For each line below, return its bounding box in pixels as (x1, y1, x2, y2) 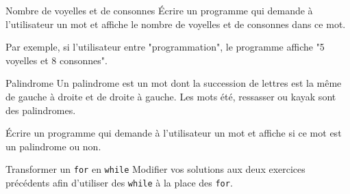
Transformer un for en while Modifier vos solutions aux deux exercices (5, 162, 305, 176)
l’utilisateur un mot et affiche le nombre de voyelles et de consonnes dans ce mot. (5, 16, 346, 31)
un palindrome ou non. (5, 139, 101, 153)
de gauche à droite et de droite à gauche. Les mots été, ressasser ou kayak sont (5, 89, 336, 103)
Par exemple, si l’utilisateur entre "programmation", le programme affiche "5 (5, 40, 325, 54)
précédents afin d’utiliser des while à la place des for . (5, 176, 233, 189)
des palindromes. (5, 102, 76, 117)
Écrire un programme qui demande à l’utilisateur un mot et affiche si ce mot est (5, 126, 342, 140)
